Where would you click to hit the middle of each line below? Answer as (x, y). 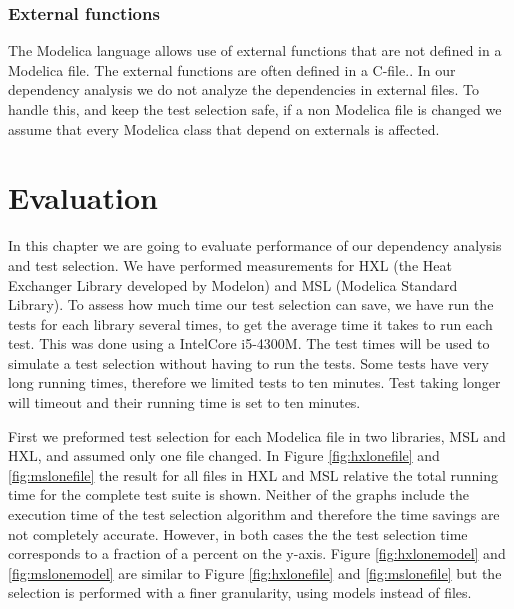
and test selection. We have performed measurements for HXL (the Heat (230, 264)
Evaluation (83, 197)
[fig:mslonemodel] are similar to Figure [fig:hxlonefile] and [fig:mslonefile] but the (255, 572)
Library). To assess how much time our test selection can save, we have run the (251, 304)
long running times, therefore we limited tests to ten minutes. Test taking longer (254, 382)
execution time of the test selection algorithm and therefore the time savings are (254, 514)
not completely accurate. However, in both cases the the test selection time (238, 533)
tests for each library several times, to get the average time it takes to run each (250, 323)
